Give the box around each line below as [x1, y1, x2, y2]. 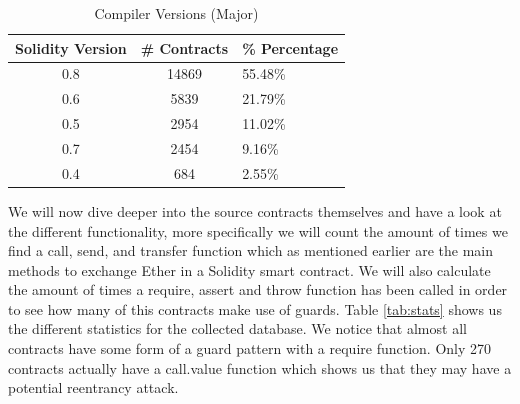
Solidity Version [15, 37, 127, 58]
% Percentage [242, 37, 339, 58]
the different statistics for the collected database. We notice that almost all [8, 318, 467, 339]
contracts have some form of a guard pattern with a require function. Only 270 [8, 338, 492, 359]
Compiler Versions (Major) [94, 3, 259, 23]
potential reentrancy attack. [8, 377, 179, 398]
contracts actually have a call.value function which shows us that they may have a [8, 357, 512, 378]
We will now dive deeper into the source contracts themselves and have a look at [8, 200, 502, 221]
